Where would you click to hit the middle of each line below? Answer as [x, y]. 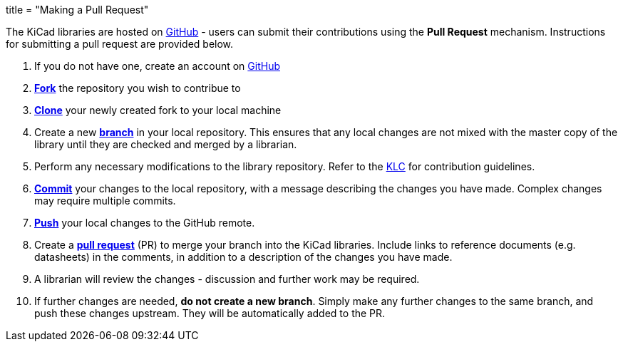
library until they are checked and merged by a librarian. [166, 144]
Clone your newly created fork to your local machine [158, 110]
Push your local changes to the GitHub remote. [145, 223]
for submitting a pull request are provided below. [120, 44]
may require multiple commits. [105, 201]
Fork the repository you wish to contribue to [138, 88]
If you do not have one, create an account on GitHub [158, 66]
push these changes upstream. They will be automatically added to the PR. [210, 313]
